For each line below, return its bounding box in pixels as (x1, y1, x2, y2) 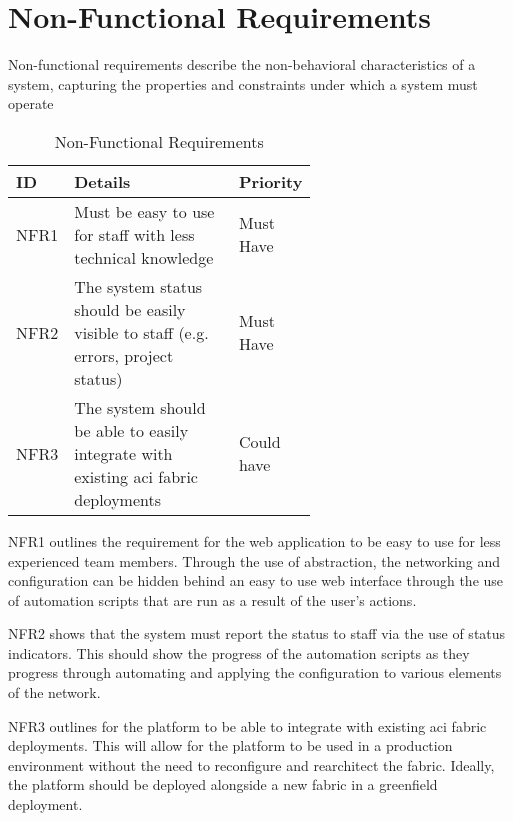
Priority (238, 169, 303, 193)
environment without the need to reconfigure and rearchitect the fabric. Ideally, (8, 754, 495, 775)
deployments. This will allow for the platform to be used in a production (8, 735, 453, 756)
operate (8, 93, 54, 114)
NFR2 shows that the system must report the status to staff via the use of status (8, 623, 506, 644)
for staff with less (74, 222, 195, 246)
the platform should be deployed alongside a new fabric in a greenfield (8, 774, 438, 795)
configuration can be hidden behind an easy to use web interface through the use (8, 570, 504, 591)
